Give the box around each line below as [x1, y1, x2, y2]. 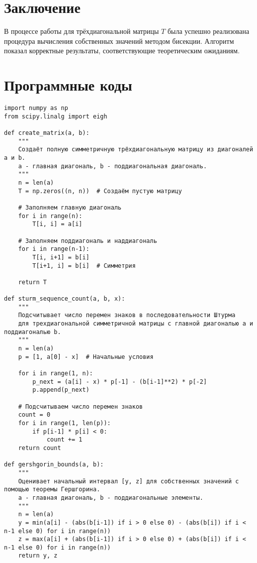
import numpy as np [4, 105, 68, 112]
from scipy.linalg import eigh [4, 113, 107, 120]
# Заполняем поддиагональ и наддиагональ [18, 237, 157, 244]
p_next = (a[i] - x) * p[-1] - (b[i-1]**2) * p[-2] [32, 378, 207, 385]
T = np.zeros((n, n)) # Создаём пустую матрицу [18, 187, 182, 195]
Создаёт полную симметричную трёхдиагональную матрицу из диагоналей [18, 146, 254, 153]
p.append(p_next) [32, 386, 89, 394]
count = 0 [18, 411, 51, 419]
